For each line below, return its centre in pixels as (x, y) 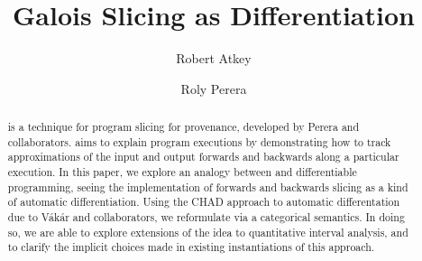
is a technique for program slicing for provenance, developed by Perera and (183, 127)
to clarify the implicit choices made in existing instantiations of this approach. (191, 247)
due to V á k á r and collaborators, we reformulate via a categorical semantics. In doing (206, 217)
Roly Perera (214, 88)
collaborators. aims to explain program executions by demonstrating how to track (199, 141)
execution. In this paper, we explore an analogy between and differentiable (182, 172)
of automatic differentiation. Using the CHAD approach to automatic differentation (204, 202)
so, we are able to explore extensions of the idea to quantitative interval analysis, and (208, 232)
